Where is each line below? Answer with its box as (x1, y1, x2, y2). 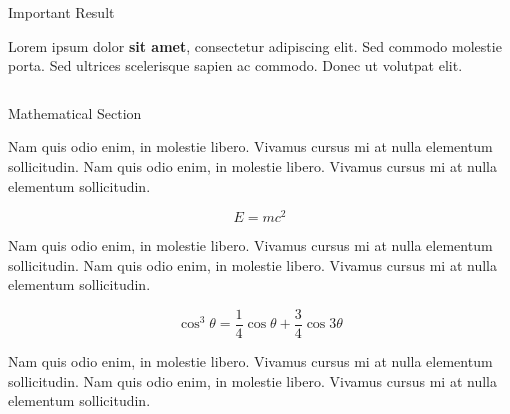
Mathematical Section (8, 102, 142, 123)
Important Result (8, 2, 115, 22)
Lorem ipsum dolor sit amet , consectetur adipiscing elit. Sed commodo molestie (8, 35, 502, 56)
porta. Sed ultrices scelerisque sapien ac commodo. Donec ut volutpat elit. (8, 55, 463, 76)
